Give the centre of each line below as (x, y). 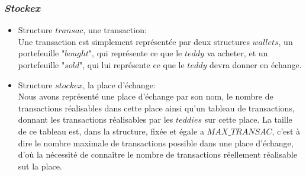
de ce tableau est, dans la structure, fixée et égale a (111, 131)
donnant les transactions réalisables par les (96, 119)
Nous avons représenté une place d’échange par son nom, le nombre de (146, 96)
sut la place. (40, 166)
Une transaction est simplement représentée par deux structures (134, 41)
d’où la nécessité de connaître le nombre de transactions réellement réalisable (157, 154)
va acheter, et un (237, 53)
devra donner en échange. (256, 65)
